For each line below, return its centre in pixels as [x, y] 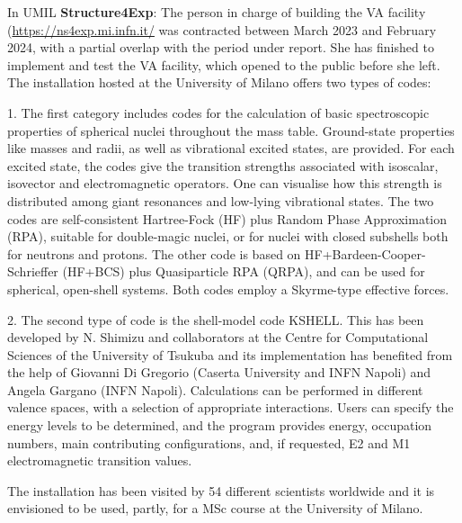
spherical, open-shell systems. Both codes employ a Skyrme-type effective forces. [228, 289]
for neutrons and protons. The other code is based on [154, 253]
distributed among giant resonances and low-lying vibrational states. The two [221, 200]
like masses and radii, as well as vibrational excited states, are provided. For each [231, 148]
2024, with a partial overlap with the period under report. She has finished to [221, 47]
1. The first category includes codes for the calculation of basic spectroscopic [218, 112]
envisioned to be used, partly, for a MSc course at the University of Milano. [215, 508]
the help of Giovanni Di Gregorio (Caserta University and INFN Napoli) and [219, 372]
